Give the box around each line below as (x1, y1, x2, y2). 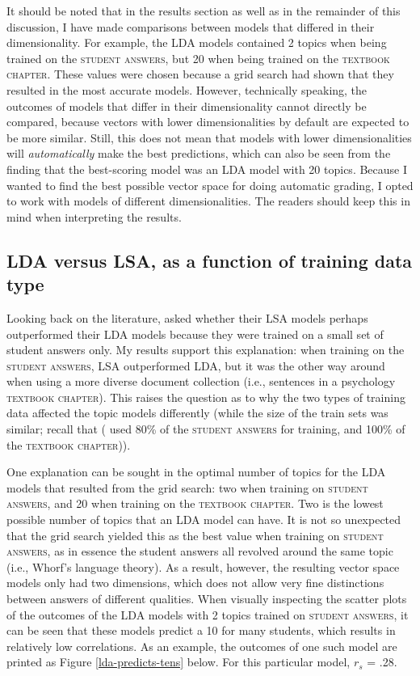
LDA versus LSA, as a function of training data (6, 247, 413, 273)
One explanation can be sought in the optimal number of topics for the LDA (6, 463, 386, 480)
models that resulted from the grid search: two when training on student (6, 479, 368, 496)
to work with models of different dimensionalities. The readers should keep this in (6, 192, 410, 209)
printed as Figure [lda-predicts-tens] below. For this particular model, (6, 653, 351, 670)
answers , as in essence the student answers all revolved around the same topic (6, 543, 393, 560)
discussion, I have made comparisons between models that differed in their (6, 18, 375, 35)
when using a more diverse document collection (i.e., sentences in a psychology (6, 373, 396, 390)
